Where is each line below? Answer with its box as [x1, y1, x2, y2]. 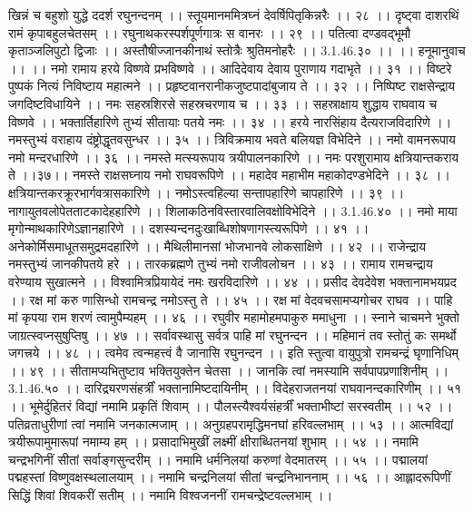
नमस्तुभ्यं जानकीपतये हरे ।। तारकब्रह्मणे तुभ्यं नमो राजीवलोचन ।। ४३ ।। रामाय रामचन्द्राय [8, 254, 433, 273]
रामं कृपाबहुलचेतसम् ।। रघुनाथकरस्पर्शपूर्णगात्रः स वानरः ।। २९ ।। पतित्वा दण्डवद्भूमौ [8, 23, 411, 42]
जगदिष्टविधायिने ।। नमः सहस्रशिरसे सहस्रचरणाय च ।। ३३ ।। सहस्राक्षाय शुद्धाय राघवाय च [8, 93, 438, 113]
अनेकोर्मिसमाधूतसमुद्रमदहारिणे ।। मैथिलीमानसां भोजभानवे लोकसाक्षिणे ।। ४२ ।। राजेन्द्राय [8, 236, 426, 255]
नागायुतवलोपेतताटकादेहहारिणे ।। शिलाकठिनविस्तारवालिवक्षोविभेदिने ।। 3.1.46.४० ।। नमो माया [8, 201, 458, 220]
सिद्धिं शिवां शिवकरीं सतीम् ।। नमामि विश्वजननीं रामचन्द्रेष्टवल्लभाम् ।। [8, 486, 333, 505]
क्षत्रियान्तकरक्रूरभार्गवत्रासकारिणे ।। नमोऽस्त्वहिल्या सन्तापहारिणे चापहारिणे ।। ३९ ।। [8, 182, 405, 201]
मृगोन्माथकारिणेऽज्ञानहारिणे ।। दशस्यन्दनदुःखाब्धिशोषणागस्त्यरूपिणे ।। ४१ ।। [8, 219, 370, 238]
